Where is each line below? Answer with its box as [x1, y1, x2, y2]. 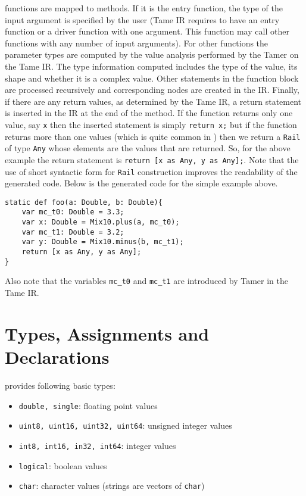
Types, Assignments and [5, 321, 210, 345]
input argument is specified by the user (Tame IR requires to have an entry [5, 13, 280, 26]
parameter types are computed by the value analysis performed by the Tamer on [5, 48, 299, 61]
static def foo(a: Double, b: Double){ [5, 198, 163, 207]
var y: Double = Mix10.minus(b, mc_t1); [21, 238, 184, 247]
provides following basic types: [5, 379, 115, 391]
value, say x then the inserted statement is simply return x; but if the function [5, 118, 297, 130]
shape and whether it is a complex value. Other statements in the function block [5, 71, 299, 84]
